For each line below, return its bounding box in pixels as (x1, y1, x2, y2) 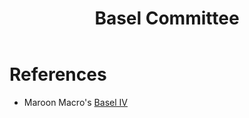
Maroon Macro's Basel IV (23, 96, 128, 108)
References (9, 63, 107, 86)
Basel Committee (94, 7, 240, 30)
